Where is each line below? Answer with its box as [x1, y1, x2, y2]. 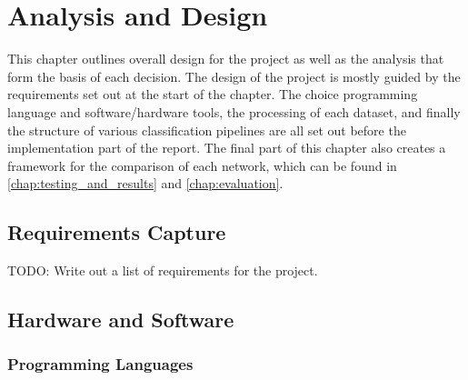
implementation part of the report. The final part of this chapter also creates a [7, 138, 446, 157]
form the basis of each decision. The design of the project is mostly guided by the [7, 66, 461, 85]
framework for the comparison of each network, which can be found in [7, 155, 397, 175]
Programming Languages [7, 353, 194, 375]
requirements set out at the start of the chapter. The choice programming [7, 85, 418, 104]
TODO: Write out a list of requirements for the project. [7, 261, 318, 280]
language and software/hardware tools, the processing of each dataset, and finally [7, 102, 461, 121]
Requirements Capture [7, 218, 226, 246]
